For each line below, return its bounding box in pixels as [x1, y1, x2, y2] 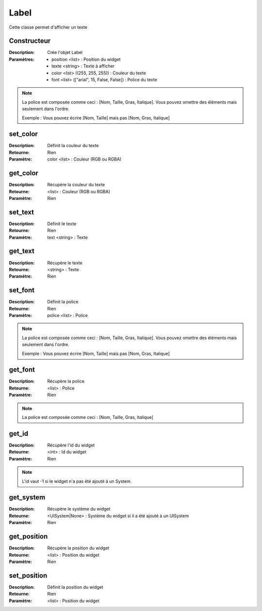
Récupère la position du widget [47, 545, 110, 551]
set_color [9, 130, 38, 138]
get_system [9, 493, 46, 502]
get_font [9, 365, 35, 374]
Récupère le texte [47, 260, 82, 265]
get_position [9, 532, 48, 541]
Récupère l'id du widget [47, 442, 95, 448]
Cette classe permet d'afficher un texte [9, 24, 87, 30]
